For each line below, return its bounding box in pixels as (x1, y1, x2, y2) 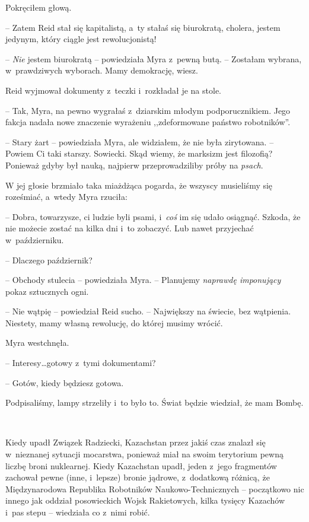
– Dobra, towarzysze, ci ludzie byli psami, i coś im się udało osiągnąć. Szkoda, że (5, 210, 301, 222)
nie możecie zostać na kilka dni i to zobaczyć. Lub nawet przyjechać (5, 222, 254, 234)
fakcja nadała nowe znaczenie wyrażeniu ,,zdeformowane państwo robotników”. (5, 116, 291, 128)
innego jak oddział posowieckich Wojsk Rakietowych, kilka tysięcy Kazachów (5, 494, 285, 507)
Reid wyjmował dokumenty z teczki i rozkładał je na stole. (5, 84, 221, 96)
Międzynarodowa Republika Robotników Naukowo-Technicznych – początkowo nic (5, 482, 304, 495)
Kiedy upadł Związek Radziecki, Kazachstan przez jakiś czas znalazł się (5, 436, 266, 448)
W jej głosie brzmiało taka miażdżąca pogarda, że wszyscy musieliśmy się (5, 179, 273, 191)
